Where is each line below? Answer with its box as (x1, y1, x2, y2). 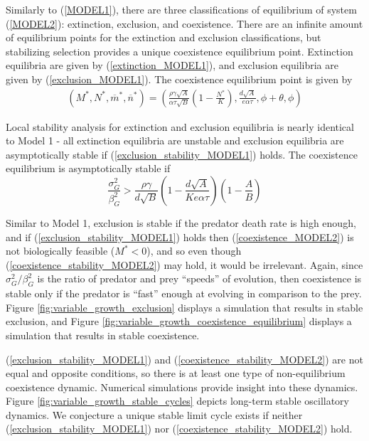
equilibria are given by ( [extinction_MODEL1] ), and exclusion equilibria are (6, 58, 338, 73)
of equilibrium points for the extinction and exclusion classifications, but (6, 30, 321, 45)
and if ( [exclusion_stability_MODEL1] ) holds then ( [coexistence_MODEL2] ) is (6, 229, 354, 244)
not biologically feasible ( (6, 243, 115, 258)
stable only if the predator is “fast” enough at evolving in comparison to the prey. (6, 286, 362, 301)
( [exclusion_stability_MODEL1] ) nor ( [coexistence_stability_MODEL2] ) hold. (6, 421, 353, 436)
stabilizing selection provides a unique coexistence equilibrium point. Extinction (6, 43, 353, 58)
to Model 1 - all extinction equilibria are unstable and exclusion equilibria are (6, 133, 344, 148)
